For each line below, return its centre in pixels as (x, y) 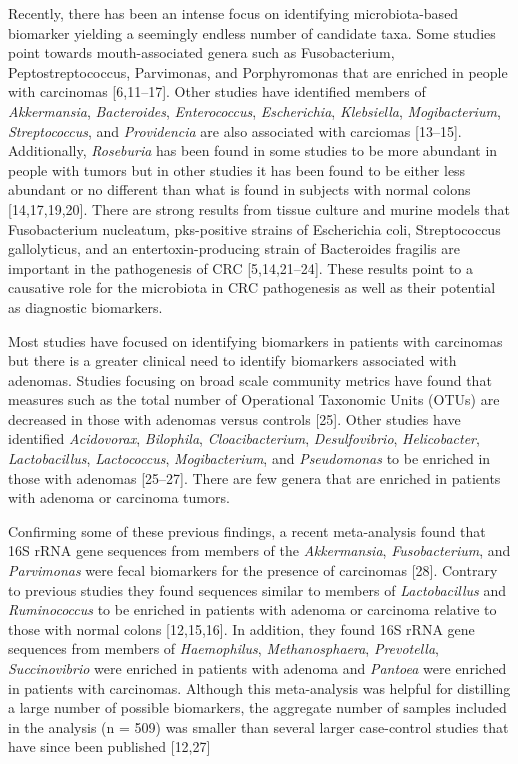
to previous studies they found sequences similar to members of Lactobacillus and (257, 589)
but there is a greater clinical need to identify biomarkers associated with (232, 360)
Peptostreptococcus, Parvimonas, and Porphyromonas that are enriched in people (258, 71)
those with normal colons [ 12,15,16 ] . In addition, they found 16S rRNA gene (241, 628)
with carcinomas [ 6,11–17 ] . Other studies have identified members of (217, 91)
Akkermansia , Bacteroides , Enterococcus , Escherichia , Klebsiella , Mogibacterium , (254, 110)
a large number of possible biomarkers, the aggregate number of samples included (257, 707)
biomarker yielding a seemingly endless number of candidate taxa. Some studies (252, 32)
